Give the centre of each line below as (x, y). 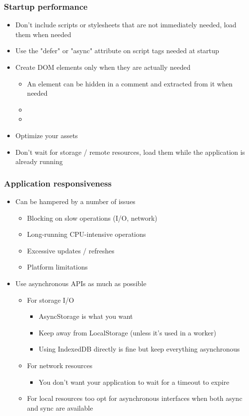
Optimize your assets (47, 135)
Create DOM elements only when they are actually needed (103, 67)
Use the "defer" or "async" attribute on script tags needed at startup (117, 51)
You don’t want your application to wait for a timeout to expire (134, 382)
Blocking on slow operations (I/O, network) (92, 218)
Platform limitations (57, 267)
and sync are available (60, 407)
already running (39, 161)
